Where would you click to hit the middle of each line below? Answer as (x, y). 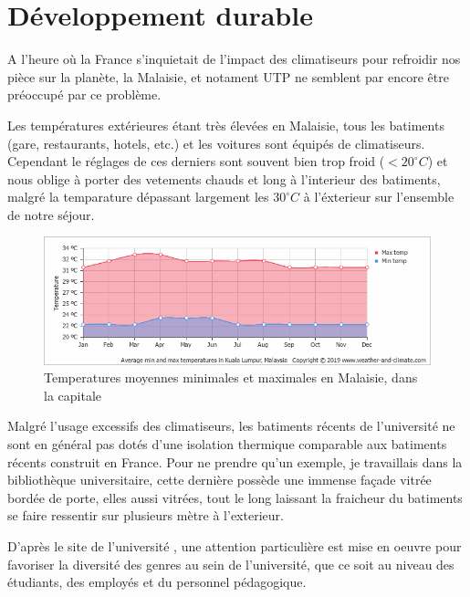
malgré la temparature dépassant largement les (138, 197)
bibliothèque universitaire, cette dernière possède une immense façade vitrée (219, 480)
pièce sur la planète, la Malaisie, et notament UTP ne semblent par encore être (228, 76)
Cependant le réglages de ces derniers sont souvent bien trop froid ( (196, 161)
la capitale (73, 395)
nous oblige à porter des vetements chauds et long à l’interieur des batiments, (224, 178)
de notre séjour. (51, 214)
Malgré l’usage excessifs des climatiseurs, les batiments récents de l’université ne (231, 426)
